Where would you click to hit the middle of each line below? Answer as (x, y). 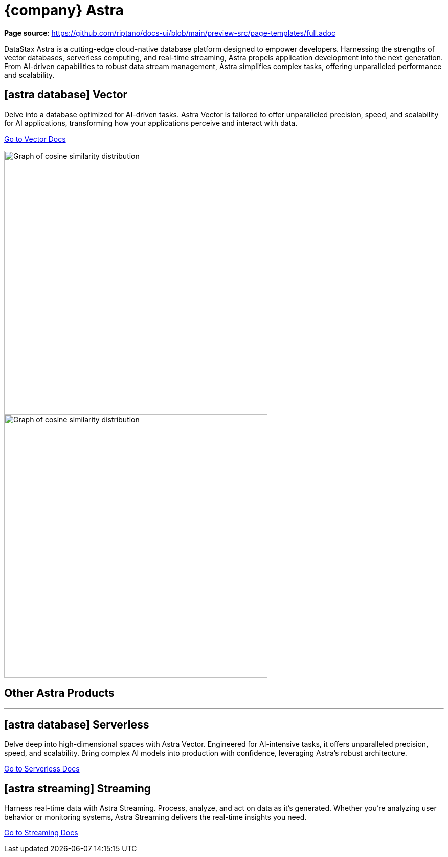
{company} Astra (64, 10)
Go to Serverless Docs (42, 769)
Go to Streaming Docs (41, 833)
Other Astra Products (59, 693)
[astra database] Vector (66, 95)
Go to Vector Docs (35, 139)
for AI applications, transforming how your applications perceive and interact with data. (151, 123)
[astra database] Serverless (77, 724)
